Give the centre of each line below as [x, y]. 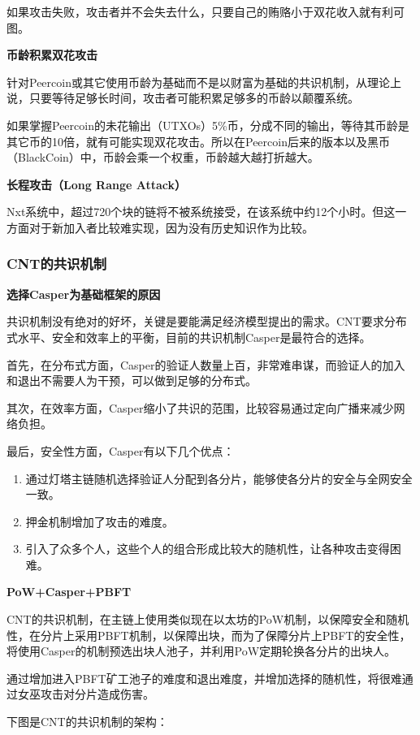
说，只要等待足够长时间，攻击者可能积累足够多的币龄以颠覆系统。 [183, 98]
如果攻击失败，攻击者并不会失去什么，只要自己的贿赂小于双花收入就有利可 [206, 11]
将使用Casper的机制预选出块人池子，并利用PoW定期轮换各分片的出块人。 [201, 651]
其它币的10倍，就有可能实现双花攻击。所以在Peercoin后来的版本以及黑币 [198, 141]
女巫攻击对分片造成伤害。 [86, 694]
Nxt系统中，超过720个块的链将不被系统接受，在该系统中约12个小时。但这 [201, 212]
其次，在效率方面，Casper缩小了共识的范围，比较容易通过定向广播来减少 [200, 407]
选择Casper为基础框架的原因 [84, 294]
